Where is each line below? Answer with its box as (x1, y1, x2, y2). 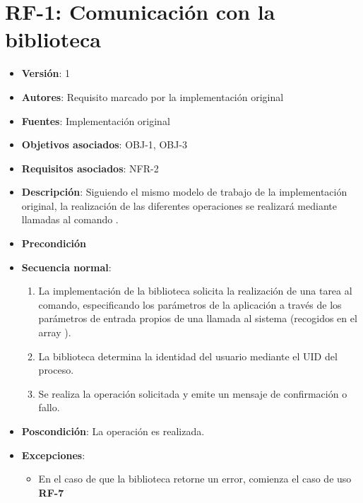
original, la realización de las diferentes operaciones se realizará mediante (21, 198, 337, 213)
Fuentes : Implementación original (21, 113, 170, 128)
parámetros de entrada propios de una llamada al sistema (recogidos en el (38, 311, 357, 326)
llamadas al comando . (21, 212, 119, 227)
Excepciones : (21, 447, 85, 462)
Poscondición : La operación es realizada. (21, 424, 205, 438)
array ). (38, 325, 71, 340)
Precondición (21, 236, 86, 251)
